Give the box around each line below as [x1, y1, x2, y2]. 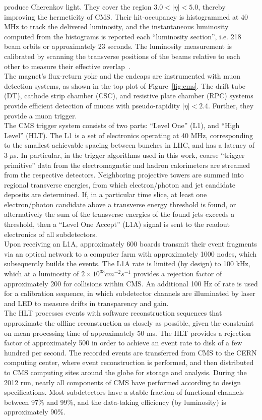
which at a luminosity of [4, 268, 79, 279]
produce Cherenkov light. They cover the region [4, 2, 152, 12]
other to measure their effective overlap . [4, 61, 130, 71]
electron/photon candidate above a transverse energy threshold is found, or [4, 199, 236, 209]
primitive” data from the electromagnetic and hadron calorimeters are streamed [4, 159, 250, 170]
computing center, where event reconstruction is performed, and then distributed [4, 357, 254, 368]
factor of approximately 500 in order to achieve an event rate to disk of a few [4, 337, 242, 348]
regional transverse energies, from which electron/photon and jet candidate [4, 179, 235, 190]
